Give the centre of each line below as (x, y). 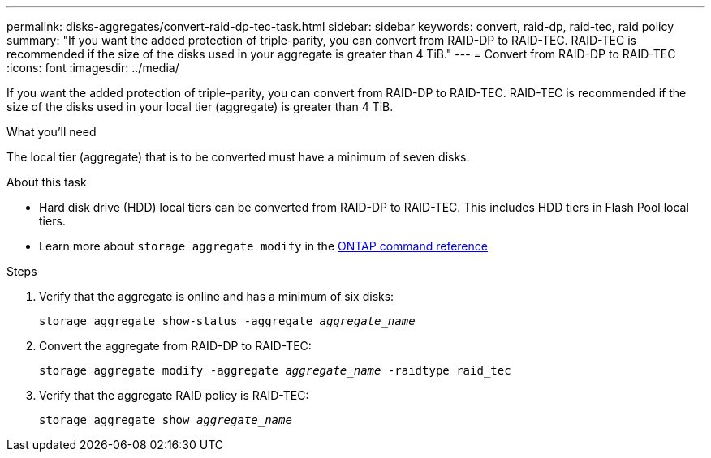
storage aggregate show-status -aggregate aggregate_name (227, 321)
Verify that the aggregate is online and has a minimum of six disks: (217, 296)
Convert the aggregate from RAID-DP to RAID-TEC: (175, 346)
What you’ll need (52, 132)
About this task (47, 182)
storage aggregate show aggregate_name (166, 420)
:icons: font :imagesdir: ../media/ (93, 68)
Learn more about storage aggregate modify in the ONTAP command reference (263, 246)
